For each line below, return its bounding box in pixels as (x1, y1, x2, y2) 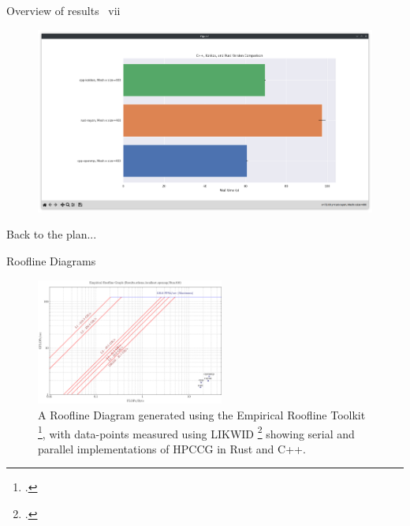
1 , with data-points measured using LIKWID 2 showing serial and (38, 423, 355, 441)
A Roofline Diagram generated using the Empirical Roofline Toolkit (38, 406, 366, 423)
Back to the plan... (6, 226, 97, 242)
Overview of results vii (6, 2, 121, 18)
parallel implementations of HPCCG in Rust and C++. (38, 440, 306, 456)
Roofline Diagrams (6, 253, 96, 269)
